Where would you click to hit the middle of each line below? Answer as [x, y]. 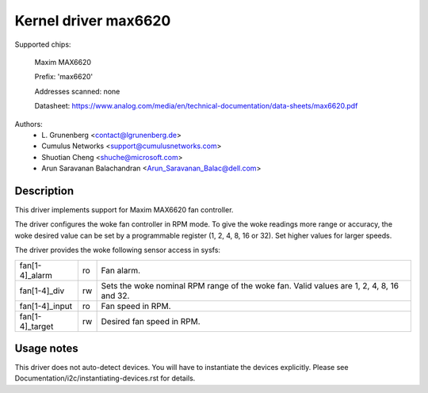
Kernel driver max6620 [93, 21]
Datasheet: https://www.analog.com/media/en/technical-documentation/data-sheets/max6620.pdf [196, 106]
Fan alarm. [121, 270]
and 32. [115, 296]
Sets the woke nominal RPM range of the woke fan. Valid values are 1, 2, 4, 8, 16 [250, 285]
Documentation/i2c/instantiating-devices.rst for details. [105, 378]
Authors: [29, 124]
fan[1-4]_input [46, 306]
